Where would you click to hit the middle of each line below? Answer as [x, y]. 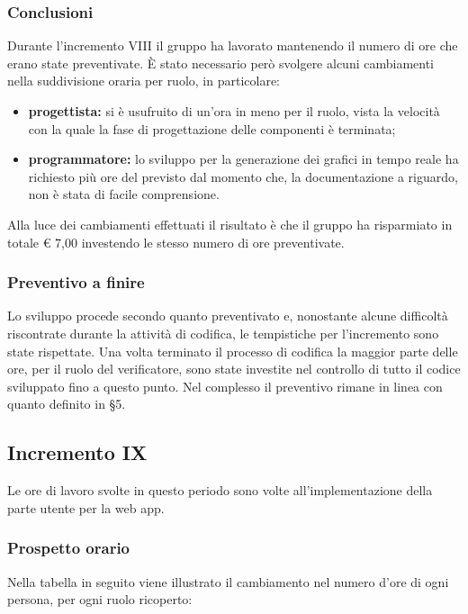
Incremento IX [77, 452]
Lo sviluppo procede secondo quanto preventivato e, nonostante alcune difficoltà [228, 316]
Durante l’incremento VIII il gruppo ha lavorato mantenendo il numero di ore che [233, 45]
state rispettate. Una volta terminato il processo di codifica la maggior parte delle [233, 351]
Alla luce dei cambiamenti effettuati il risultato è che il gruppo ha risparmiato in [230, 224]
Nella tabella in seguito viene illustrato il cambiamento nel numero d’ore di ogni [228, 581]
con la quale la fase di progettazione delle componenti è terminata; [212, 128]
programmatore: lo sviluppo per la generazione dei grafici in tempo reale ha [243, 159]
